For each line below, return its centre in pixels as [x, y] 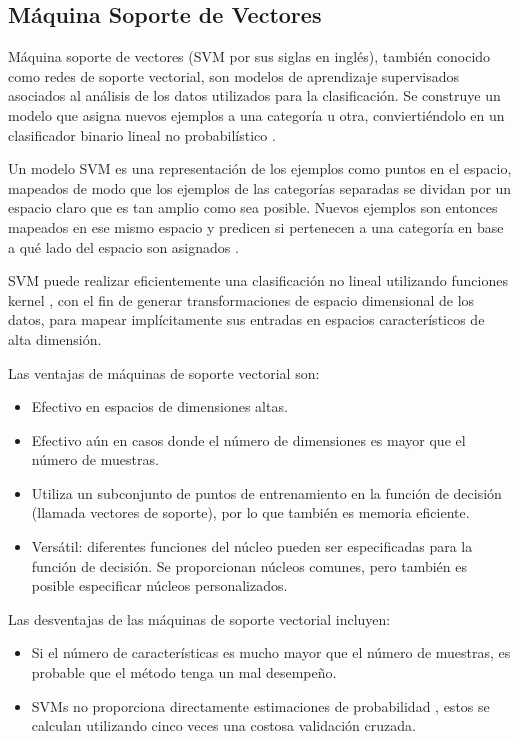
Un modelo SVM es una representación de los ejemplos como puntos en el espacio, [260, 168]
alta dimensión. [55, 338]
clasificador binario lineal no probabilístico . [142, 134]
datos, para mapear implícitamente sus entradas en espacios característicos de [246, 319]
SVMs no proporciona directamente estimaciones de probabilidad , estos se [260, 705]
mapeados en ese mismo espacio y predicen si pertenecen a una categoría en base [256, 226]
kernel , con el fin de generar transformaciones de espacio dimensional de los [241, 299]
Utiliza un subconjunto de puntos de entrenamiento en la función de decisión [266, 492]
